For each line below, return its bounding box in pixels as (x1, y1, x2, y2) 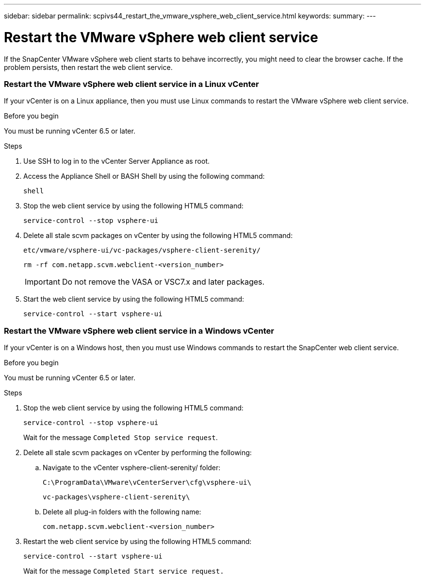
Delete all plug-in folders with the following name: (43, 508, 201, 516)
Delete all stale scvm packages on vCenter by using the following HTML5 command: (23, 231, 293, 240)
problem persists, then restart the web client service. (4, 63, 173, 71)
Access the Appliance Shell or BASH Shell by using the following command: (23, 172, 265, 181)
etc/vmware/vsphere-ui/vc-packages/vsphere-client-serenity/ (23, 246, 261, 255)
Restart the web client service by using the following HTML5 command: (23, 537, 252, 545)
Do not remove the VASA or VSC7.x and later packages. (62, 277, 265, 287)
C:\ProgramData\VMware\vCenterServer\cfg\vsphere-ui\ (43, 478, 251, 486)
